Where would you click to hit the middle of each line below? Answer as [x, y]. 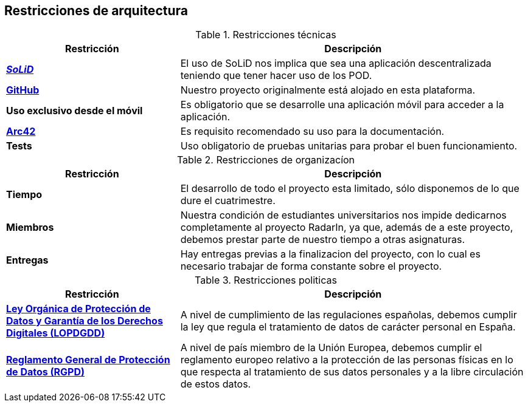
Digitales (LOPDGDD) [56, 333]
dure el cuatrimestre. [228, 201]
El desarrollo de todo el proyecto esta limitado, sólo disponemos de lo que [350, 189]
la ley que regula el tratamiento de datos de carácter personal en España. [348, 327]
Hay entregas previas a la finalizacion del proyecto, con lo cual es [330, 254]
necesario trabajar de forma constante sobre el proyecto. [311, 266]
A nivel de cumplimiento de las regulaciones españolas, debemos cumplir [349, 315]
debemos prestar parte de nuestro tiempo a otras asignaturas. [323, 240]
